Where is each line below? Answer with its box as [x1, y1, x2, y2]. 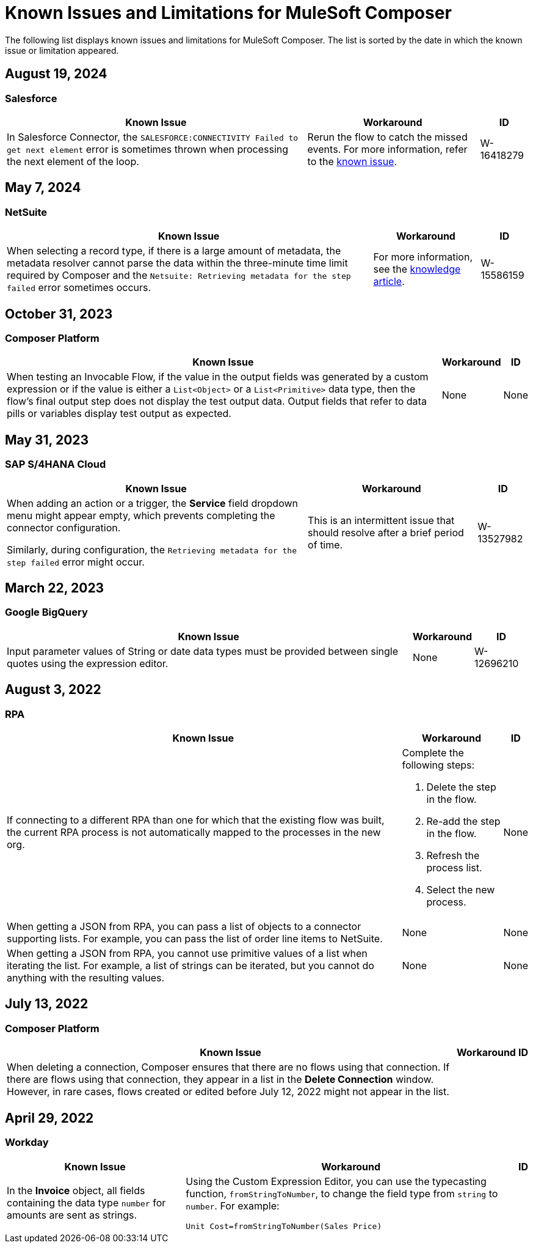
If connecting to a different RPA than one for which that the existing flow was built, [7, 814, 385, 827]
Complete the [402, 747, 464, 759]
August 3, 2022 [5, 682, 101, 698]
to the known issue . [307, 155, 397, 168]
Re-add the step [426, 815, 501, 828]
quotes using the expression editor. [7, 657, 169, 670]
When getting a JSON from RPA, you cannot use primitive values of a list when [7, 947, 368, 960]
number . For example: [186, 1199, 280, 1212]
